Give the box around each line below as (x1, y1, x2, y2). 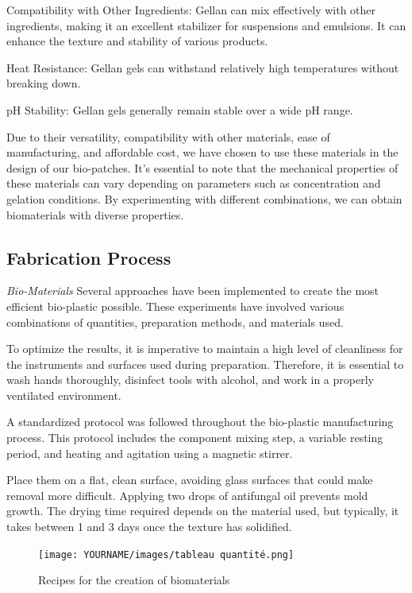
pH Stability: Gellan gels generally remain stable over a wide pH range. (6, 101, 353, 118)
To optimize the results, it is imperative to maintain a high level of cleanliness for (6, 340, 403, 357)
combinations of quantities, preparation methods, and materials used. (6, 313, 344, 330)
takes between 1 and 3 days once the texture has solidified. (6, 518, 292, 535)
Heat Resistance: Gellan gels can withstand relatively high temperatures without (6, 59, 399, 76)
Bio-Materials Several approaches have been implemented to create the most (6, 282, 379, 299)
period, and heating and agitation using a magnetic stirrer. (6, 444, 293, 461)
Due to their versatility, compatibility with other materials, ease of (6, 128, 330, 145)
